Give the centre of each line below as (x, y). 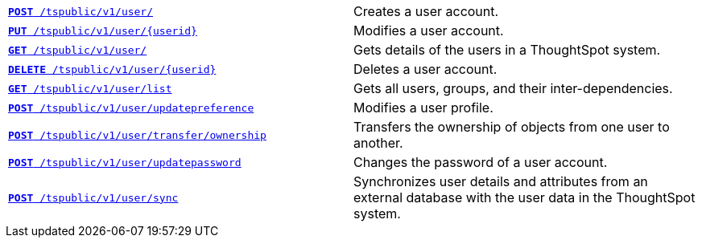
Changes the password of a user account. (481, 162)
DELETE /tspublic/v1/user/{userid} (112, 69)
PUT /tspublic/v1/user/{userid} (103, 31)
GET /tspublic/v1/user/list (90, 88)
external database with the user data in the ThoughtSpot (524, 197)
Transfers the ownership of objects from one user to (512, 127)
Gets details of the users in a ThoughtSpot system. (507, 50)
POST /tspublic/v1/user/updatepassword (125, 162)
